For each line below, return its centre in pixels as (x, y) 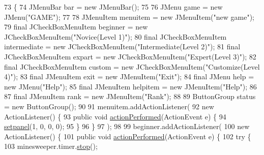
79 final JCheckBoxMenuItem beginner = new (76, 27)
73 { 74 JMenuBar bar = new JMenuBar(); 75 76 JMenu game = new (113, 7)
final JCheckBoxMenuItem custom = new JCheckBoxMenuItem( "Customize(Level (132, 66)
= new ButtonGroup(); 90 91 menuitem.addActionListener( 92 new (109, 106)
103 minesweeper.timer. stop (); (51, 146)
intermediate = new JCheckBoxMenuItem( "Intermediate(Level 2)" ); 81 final (122, 46)
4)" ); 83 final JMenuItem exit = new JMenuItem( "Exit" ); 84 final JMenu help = (129, 76)
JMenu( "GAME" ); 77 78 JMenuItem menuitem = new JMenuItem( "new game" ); (129, 17)
